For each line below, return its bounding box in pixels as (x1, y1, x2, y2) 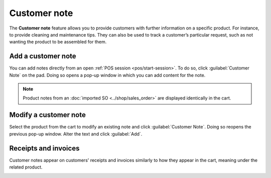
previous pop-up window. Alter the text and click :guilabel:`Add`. (9, 130, 143, 137)
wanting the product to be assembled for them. (9, 39, 107, 45)
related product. (9, 164, 43, 170)
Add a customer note (9, 52, 76, 60)
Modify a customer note (9, 110, 86, 119)
